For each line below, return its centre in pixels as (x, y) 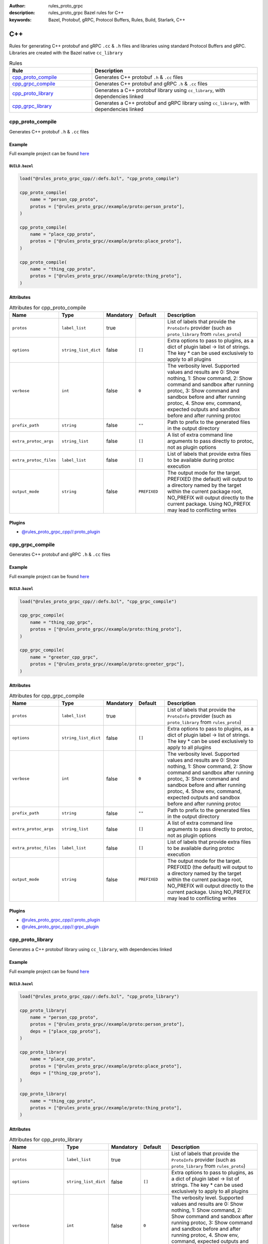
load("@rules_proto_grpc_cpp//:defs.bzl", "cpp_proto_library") (100, 996)
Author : (17, 6)
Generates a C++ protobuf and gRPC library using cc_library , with (172, 103)
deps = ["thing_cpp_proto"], (66, 1073)
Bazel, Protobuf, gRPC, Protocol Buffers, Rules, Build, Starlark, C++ (117, 19)
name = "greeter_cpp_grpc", (64, 657)
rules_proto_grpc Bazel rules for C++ (86, 13)
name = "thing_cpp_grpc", (62, 622)
